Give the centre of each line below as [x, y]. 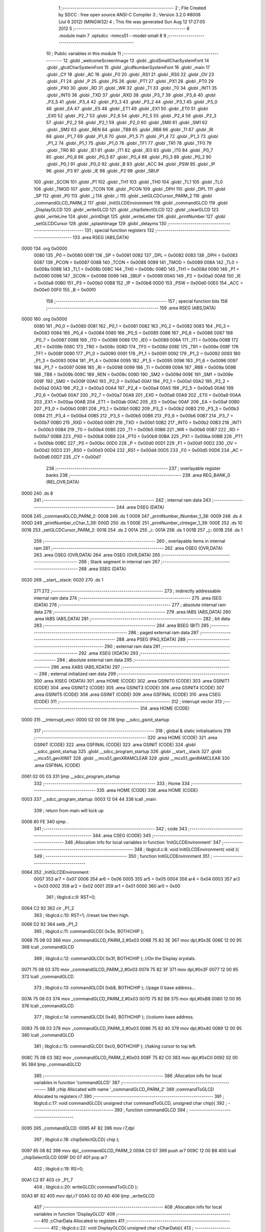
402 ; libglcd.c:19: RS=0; [59, 1168]
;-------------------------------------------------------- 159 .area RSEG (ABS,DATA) [131, 308]
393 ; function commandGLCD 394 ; [151, 1110]
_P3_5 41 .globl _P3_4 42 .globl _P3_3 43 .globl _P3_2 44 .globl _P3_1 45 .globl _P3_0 [132, 102]
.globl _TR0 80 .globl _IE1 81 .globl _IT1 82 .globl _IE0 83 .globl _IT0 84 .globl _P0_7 [130, 150]
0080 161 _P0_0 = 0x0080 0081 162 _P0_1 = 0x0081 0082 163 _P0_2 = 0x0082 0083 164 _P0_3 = [132, 326]
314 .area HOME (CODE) [165, 708]
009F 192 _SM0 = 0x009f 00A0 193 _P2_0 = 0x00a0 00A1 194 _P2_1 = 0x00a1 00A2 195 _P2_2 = [132, 381]
